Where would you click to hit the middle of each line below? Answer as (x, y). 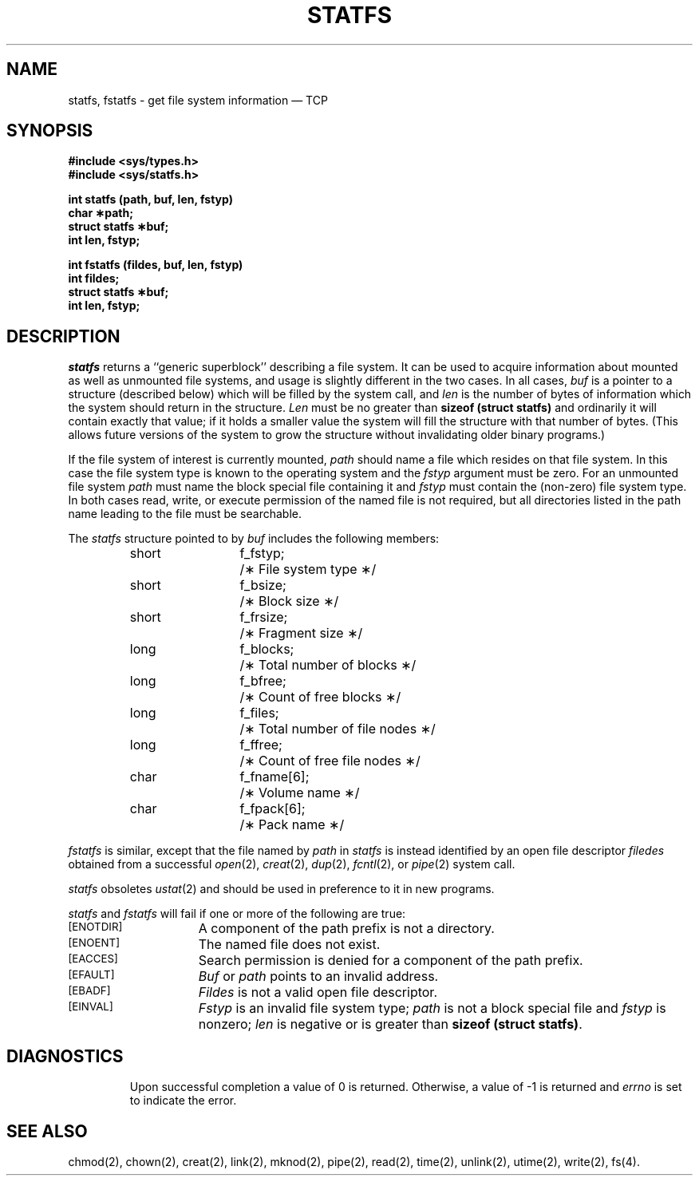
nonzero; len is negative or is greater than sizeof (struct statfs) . (390, 1024)
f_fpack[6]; (272, 809)
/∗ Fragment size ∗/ (301, 633)
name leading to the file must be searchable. (185, 514)
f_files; (259, 713)
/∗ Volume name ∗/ (300, 793)
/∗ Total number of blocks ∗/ (328, 665)
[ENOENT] (94, 943)
